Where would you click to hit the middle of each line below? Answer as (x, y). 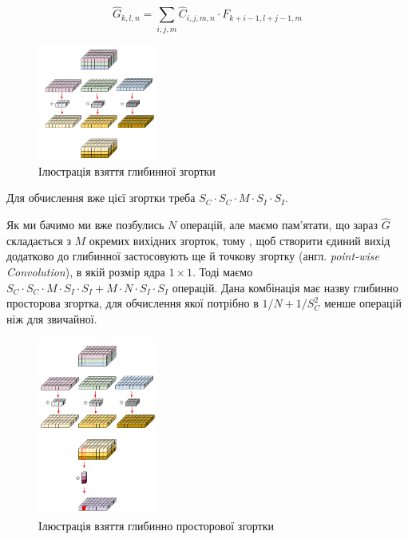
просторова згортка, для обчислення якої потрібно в (133, 303)
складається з (39, 240)
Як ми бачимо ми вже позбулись (85, 225)
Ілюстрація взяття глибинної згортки (127, 170)
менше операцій (362, 303)
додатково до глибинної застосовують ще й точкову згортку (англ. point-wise (193, 256)
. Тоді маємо (223, 271)
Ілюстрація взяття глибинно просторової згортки (156, 525)
